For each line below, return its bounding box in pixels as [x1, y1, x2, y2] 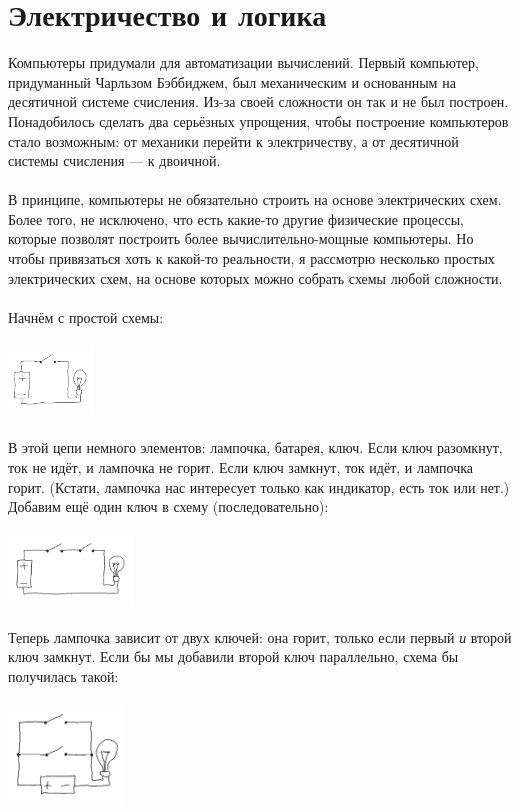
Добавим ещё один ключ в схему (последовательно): [8, 496, 329, 517]
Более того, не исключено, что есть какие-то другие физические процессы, [8, 208, 464, 229]
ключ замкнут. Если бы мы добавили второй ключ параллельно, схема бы [8, 646, 459, 667]
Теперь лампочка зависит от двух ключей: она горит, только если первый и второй [8, 626, 512, 647]
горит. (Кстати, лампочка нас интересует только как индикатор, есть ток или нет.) [8, 476, 510, 497]
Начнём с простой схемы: [8, 306, 164, 327]
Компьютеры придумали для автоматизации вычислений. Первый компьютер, [8, 52, 479, 73]
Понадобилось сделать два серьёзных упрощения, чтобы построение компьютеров [8, 110, 509, 131]
